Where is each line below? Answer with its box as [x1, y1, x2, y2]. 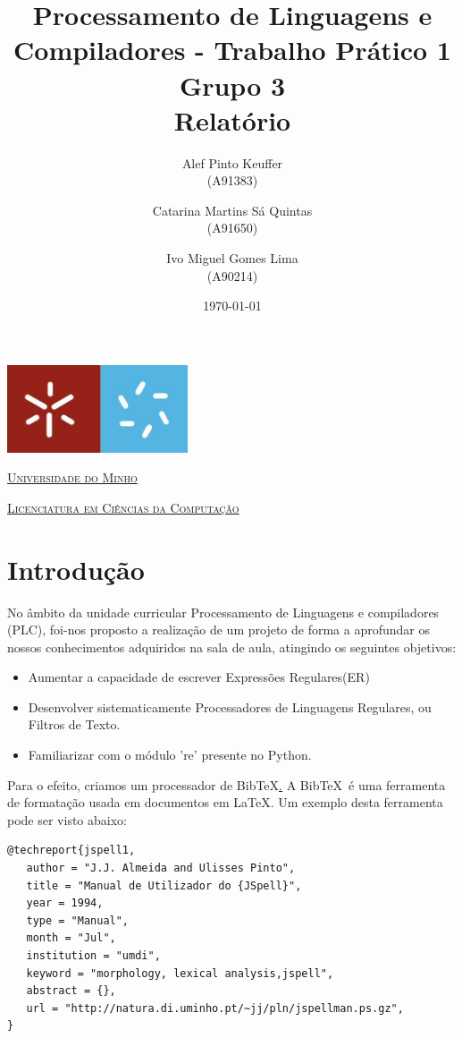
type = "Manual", [26, 914, 130, 927]
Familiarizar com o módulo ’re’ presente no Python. [28, 745, 312, 764]
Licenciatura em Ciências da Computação [7, 498, 239, 516]
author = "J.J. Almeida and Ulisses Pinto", [26, 862, 296, 875]
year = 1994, [26, 897, 104, 910]
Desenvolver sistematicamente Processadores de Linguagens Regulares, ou [28, 697, 432, 716]
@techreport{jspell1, [7, 844, 136, 857]
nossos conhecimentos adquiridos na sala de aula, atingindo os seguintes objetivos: [7, 637, 457, 656]
